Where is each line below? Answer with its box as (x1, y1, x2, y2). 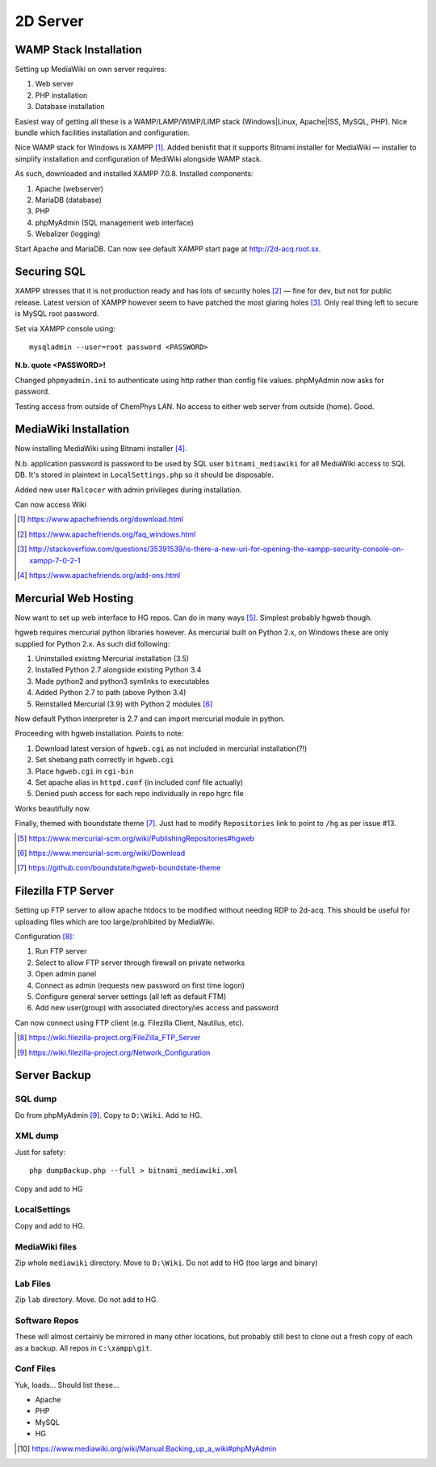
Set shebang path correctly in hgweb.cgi (35, 755, 174, 765)
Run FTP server (35, 946, 87, 956)
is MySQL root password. (15, 309, 99, 318)
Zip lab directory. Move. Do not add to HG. (15, 1295, 159, 1305)
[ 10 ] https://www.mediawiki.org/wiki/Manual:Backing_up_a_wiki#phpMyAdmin (17, 1444, 277, 1453)
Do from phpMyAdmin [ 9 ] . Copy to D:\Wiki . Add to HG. (15, 1110, 203, 1119)
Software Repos (15, 1314, 79, 1326)
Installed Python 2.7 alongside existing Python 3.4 (35, 665, 202, 675)
